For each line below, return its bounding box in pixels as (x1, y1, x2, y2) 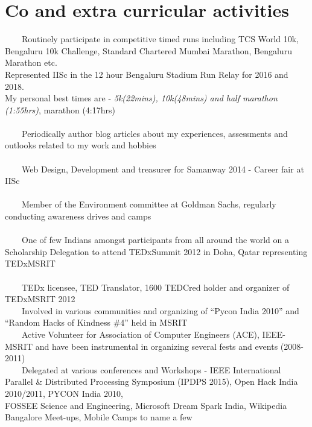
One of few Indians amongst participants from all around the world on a (21, 233, 289, 246)
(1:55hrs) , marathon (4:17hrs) (5, 103, 115, 116)
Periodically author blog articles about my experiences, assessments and (21, 127, 288, 139)
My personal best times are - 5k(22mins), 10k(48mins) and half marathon (5, 92, 278, 104)
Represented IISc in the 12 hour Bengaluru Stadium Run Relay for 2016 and (5, 68, 288, 80)
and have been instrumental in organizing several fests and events (35, 340, 278, 352)
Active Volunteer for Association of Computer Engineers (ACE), (21, 327, 259, 340)
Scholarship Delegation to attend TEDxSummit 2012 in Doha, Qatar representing (5, 245, 308, 258)
